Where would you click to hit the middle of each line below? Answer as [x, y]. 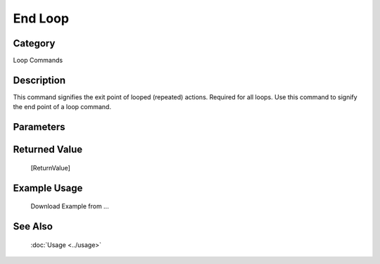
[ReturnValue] [50, 168]
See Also [33, 226]
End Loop [41, 18]
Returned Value [48, 150]
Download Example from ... [70, 206]
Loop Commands [38, 61]
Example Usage [48, 188]
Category [34, 43]
